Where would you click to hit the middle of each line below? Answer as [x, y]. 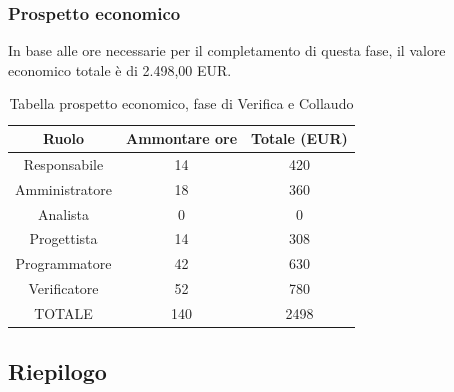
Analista [63, 213]
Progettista [63, 238]
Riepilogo [57, 371]
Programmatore [63, 263]
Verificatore [63, 288]
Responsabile [63, 163]
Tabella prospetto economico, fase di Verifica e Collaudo [181, 103]
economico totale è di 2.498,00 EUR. [120, 69]
